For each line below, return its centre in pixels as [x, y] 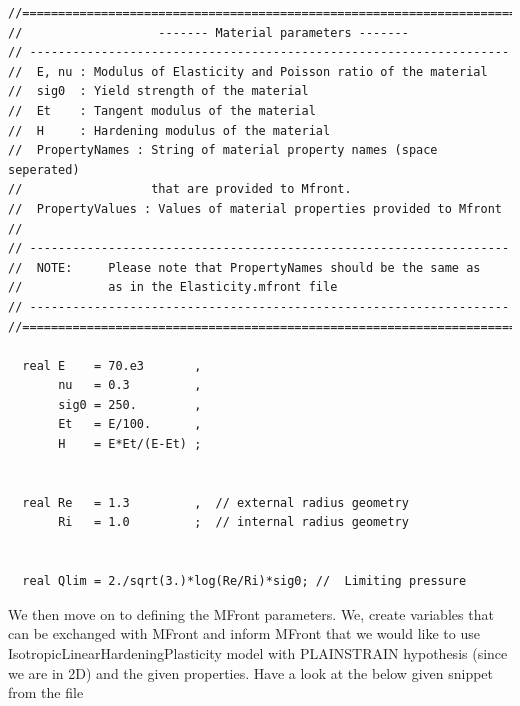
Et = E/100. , [130, 424]
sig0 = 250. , [130, 404]
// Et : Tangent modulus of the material [162, 110]
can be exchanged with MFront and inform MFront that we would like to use [244, 633]
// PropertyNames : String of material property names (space [223, 150]
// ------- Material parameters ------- [208, 32]
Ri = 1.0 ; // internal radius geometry [233, 522]
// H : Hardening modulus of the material [169, 130]
